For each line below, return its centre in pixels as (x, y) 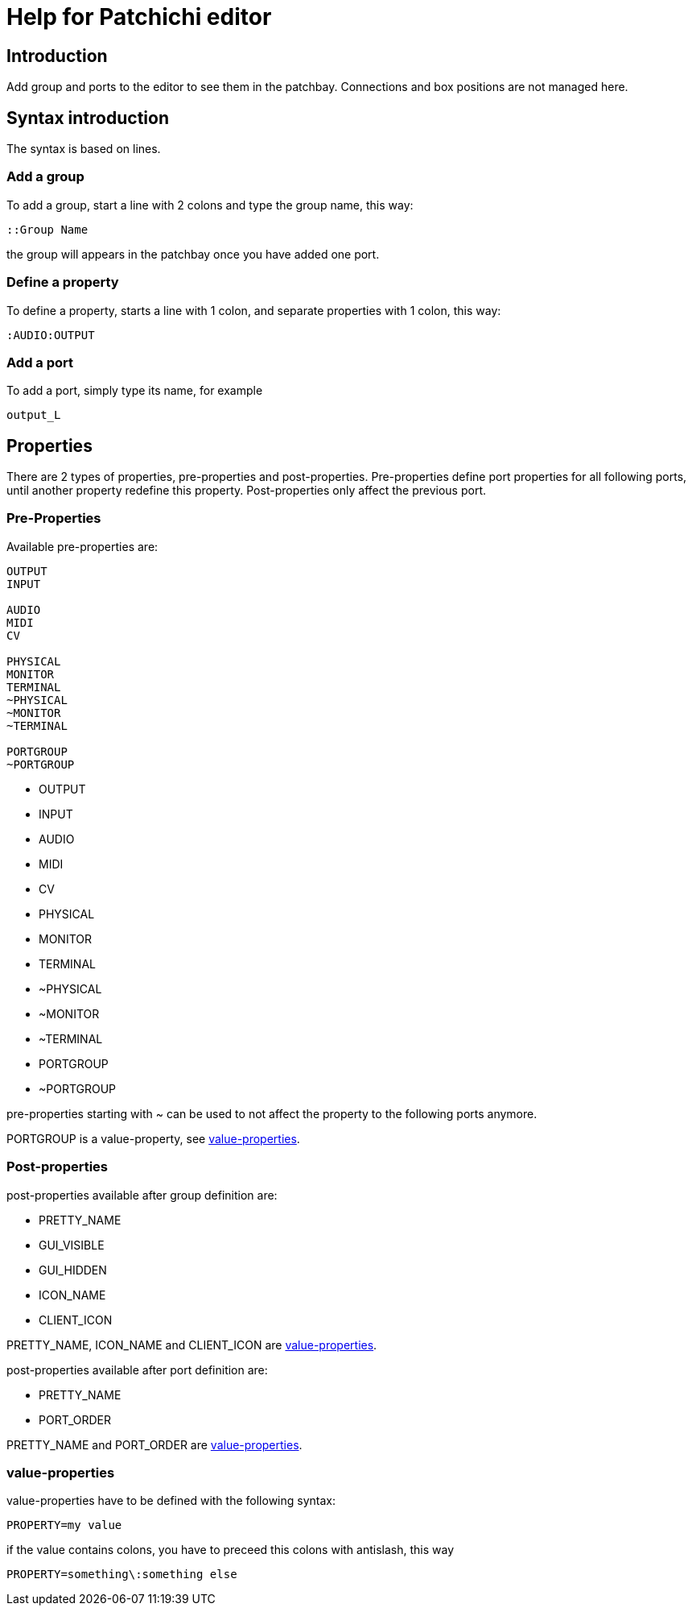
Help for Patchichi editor (139, 17)
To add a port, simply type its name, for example (135, 391)
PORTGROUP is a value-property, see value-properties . (153, 1138)
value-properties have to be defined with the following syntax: (171, 1501)
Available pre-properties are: (82, 546)
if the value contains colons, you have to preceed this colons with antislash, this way (231, 1550)
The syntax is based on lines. (84, 149)
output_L (34, 415)
